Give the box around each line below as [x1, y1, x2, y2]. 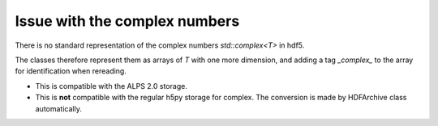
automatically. [35, 103, 83, 113]
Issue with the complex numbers [15, 12, 240, 30]
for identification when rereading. [15, 66, 127, 76]
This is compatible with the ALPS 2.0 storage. [35, 81, 188, 90]
